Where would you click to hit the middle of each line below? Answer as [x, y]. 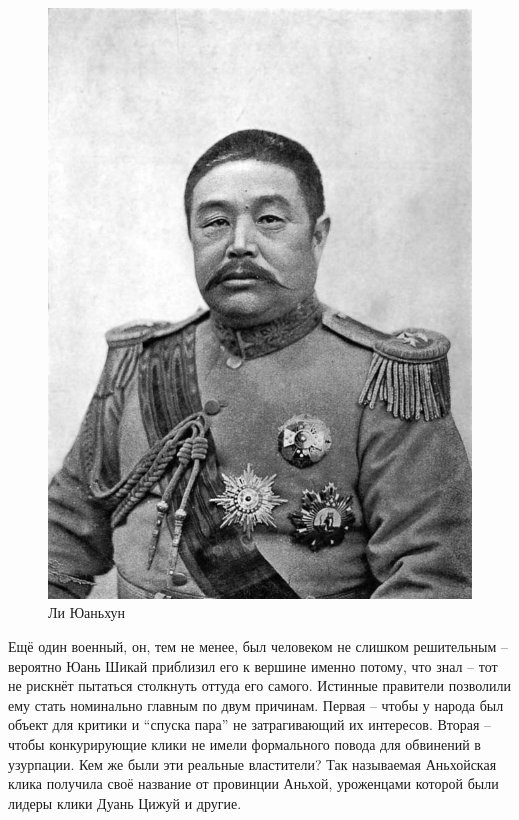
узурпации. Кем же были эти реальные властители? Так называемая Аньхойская [252, 763]
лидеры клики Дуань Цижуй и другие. [125, 802]
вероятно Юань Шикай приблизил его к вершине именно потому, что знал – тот [253, 665]
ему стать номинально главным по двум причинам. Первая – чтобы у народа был [256, 704]
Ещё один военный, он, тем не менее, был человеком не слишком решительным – [258, 645]
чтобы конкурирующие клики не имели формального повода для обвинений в [244, 743]
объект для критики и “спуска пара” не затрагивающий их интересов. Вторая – [250, 724]
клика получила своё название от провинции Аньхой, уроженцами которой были [253, 783]
